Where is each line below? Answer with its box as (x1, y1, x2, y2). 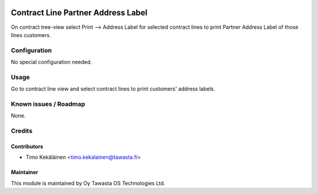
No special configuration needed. (11, 59, 92, 66)
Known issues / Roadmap (11, 100, 85, 108)
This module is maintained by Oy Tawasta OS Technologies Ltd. (11, 179, 165, 186)
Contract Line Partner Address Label (11, 8, 148, 18)
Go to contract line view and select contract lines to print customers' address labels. (11, 85, 216, 92)
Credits (11, 127, 32, 135)
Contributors (11, 143, 44, 150)
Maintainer (11, 169, 38, 176)
